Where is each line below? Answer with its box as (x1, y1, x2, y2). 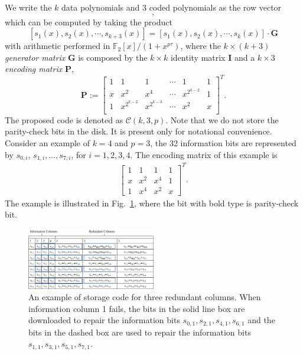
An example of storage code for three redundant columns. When (28, 291, 261, 303)
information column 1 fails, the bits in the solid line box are (28, 302, 245, 314)
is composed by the (78, 51, 148, 63)
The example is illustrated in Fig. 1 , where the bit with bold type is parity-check (5, 196, 299, 209)
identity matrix (170, 51, 226, 63)
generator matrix (5, 51, 66, 63)
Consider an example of (5, 137, 90, 149)
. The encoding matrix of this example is (130, 148, 278, 160)
